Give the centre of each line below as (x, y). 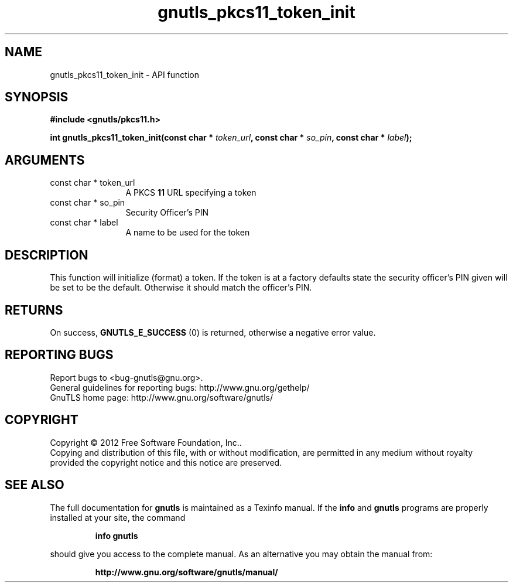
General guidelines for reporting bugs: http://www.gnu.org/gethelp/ (180, 387)
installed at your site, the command (118, 517)
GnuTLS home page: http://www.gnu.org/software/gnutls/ (161, 397)
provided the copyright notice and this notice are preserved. (166, 462)
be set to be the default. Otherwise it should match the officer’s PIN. (181, 288)
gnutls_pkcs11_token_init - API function (124, 74)
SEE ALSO (35, 485)
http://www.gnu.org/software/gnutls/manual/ (187, 572)
